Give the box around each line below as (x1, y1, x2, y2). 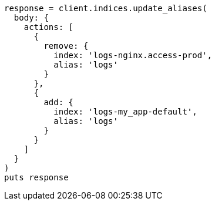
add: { (43, 98, 74, 107)
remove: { (43, 41, 89, 51)
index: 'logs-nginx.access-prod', (53, 51, 213, 60)
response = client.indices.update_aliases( (4, 4, 207, 13)
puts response (4, 173, 69, 182)
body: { (14, 13, 49, 22)
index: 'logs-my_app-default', (53, 107, 197, 116)
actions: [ (23, 22, 74, 32)
